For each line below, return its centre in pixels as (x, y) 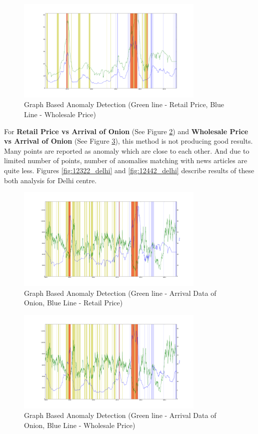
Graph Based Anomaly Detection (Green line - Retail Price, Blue (124, 104)
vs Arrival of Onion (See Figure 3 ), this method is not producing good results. (128, 141)
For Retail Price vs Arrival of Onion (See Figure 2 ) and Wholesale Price (126, 131)
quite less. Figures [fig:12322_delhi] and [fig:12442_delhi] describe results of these (129, 170)
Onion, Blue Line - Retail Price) (73, 303)
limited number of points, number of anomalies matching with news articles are (126, 160)
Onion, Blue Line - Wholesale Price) (80, 425)
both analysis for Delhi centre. (50, 180)
